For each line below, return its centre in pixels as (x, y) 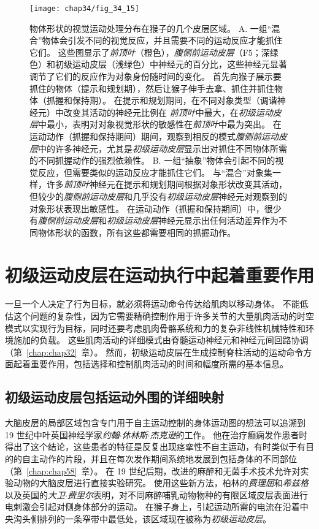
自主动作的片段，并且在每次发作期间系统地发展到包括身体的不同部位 (159, 459)
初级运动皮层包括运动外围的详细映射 (114, 397)
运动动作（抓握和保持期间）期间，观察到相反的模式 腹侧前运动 (154, 136)
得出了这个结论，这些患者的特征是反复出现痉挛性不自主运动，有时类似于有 (155, 447)
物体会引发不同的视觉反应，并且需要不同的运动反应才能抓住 (162, 40)
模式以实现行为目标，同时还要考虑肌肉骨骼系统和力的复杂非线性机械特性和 (155, 328)
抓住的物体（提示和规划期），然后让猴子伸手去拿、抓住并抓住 (152, 88)
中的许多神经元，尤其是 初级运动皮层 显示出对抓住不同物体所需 (163, 148)
